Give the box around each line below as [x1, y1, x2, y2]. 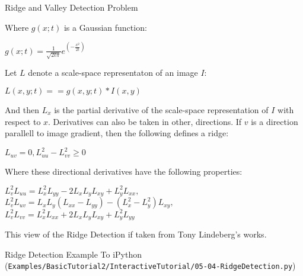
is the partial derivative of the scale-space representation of [54, 103, 269, 115]
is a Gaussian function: [63, 21, 147, 33]
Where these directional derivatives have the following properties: [5, 165, 243, 177]
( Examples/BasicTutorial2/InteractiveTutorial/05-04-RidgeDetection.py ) [5, 259, 296, 272]
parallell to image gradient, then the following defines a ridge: [5, 127, 229, 139]
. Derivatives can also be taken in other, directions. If [48, 115, 242, 127]
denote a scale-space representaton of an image [28, 66, 198, 79]
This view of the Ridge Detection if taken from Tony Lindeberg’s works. [5, 228, 267, 240]
